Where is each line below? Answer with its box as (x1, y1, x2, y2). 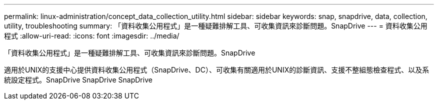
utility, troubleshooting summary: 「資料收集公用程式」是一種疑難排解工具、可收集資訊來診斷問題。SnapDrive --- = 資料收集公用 (4, 21, 427, 30)
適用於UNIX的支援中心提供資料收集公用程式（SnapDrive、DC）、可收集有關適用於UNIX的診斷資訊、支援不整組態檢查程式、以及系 (4, 65, 429, 74)
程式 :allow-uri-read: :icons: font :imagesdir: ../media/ (4, 31, 179, 40)
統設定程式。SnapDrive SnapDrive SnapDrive (4, 75, 152, 84)
